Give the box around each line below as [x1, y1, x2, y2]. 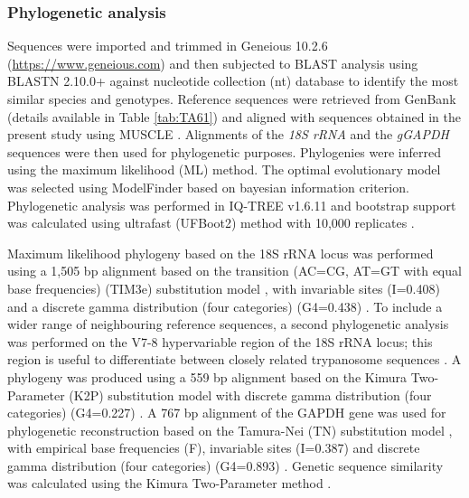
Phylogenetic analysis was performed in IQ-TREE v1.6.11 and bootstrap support [7, 195, 456, 214]
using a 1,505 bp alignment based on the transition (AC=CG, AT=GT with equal [7, 261, 462, 280]
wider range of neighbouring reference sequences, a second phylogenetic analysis [7, 315, 449, 334]
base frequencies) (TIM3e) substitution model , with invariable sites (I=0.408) [7, 278, 440, 297]
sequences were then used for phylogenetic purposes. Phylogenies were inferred [7, 142, 441, 161]
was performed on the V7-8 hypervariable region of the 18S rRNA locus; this [7, 332, 433, 351]
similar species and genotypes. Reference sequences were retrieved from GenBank [7, 89, 456, 108]
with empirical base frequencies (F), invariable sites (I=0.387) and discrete [7, 438, 420, 457]
